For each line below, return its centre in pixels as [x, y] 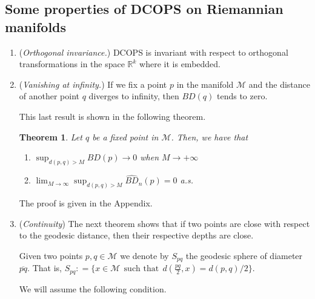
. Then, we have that [210, 136]
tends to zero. [242, 96]
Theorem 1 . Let [51, 136]
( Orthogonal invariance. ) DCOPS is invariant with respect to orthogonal [154, 52]
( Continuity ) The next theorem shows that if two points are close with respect [164, 223]
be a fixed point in [125, 136]
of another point [49, 96]
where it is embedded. [180, 64]
